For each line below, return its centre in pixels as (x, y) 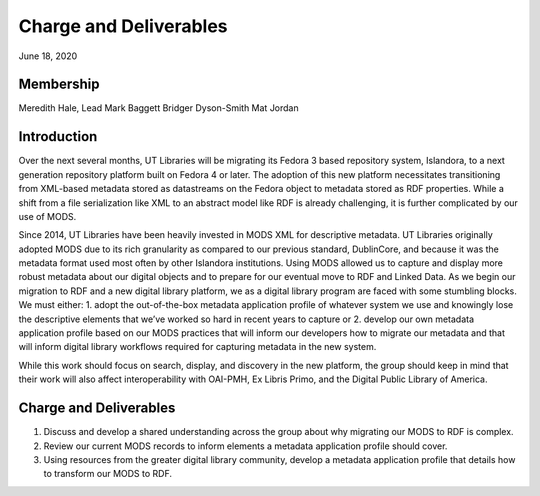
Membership (59, 84)
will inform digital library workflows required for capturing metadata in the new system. (197, 347)
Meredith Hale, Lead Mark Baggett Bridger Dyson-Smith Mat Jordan (158, 108)
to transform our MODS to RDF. (107, 474)
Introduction (58, 136)
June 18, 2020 (48, 56)
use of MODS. (47, 216)
